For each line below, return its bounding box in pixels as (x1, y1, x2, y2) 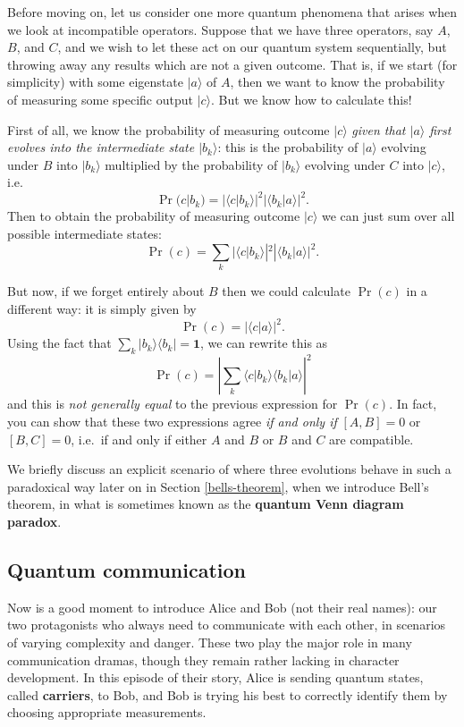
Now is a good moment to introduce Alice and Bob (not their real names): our (7, 597, 437, 616)
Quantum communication (7, 555, 246, 583)
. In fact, (389, 394, 437, 413)
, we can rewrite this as (199, 334, 328, 352)
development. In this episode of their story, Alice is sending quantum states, (7, 668, 424, 687)
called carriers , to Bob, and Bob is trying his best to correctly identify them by (7, 685, 448, 704)
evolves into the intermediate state (7, 138, 195, 156)
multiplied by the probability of (105, 155, 278, 173)
